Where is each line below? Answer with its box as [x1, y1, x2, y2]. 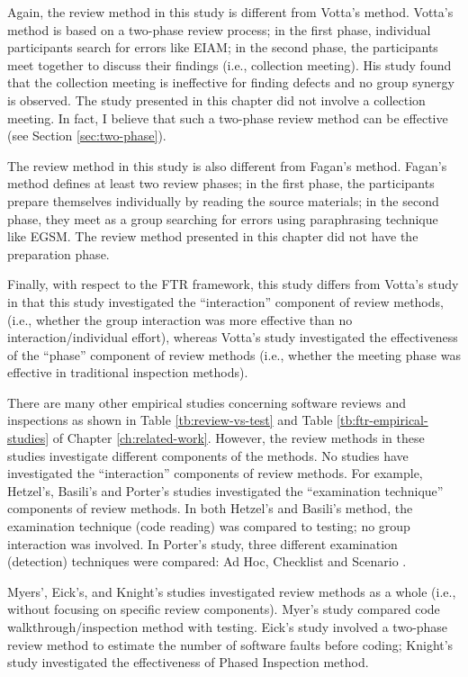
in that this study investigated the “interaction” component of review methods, [7, 292, 444, 311]
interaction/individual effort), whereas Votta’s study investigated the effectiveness [7, 328, 458, 347]
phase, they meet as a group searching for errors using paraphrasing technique [7, 209, 438, 228]
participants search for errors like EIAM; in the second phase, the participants [7, 38, 438, 57]
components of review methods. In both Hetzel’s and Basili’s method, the [7, 499, 413, 518]
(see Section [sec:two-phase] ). [7, 126, 166, 145]
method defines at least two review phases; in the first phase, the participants [7, 174, 435, 193]
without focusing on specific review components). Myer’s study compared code [7, 600, 440, 618]
